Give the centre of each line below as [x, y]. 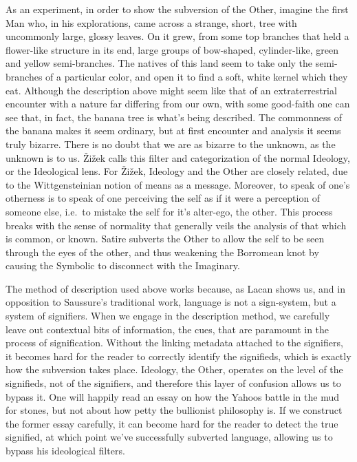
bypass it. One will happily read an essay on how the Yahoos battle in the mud [172, 396]
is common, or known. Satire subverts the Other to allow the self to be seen [165, 239]
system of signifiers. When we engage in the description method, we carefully [168, 316]
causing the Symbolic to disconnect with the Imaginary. [123, 265]
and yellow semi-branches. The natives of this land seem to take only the [159, 63]
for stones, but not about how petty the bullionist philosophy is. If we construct [174, 410]
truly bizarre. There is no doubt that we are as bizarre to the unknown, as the [171, 144]
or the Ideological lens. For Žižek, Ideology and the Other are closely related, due [177, 171]
